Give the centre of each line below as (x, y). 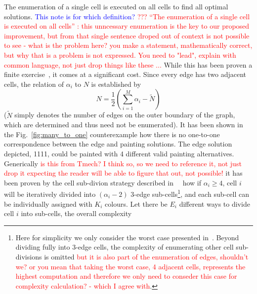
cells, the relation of (34, 84)
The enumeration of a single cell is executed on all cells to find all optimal (116, 6)
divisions (29, 256)
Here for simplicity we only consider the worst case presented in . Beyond (127, 237)
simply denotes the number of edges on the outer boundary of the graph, (125, 115)
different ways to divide (214, 203)
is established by (116, 84)
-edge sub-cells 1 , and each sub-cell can (192, 193)
